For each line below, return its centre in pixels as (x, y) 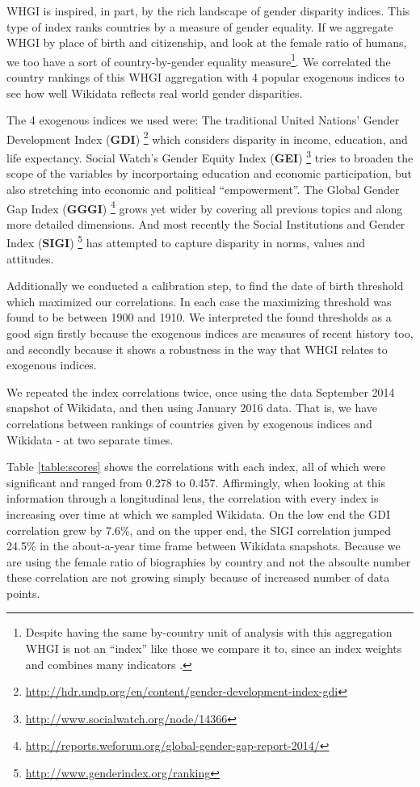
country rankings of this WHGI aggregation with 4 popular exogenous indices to (206, 77)
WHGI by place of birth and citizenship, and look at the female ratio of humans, (207, 42)
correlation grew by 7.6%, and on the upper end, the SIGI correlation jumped (199, 530)
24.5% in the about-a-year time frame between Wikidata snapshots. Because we (204, 546)
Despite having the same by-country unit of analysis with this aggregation (209, 632)
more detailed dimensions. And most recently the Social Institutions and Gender (206, 223)
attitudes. (30, 258)
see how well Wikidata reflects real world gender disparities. (155, 93)
